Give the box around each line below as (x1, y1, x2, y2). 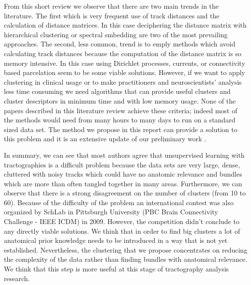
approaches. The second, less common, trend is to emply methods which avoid (4, 39, 236, 49)
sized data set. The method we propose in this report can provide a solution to (4, 124, 237, 134)
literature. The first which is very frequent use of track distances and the (4, 10, 220, 20)
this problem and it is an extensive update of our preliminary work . (4, 134, 207, 144)
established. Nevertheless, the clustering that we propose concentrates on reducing (4, 244, 248, 255)
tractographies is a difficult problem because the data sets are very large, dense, (4, 159, 240, 169)
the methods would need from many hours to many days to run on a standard (4, 115, 236, 125)
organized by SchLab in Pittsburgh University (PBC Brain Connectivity (4, 207, 218, 217)
